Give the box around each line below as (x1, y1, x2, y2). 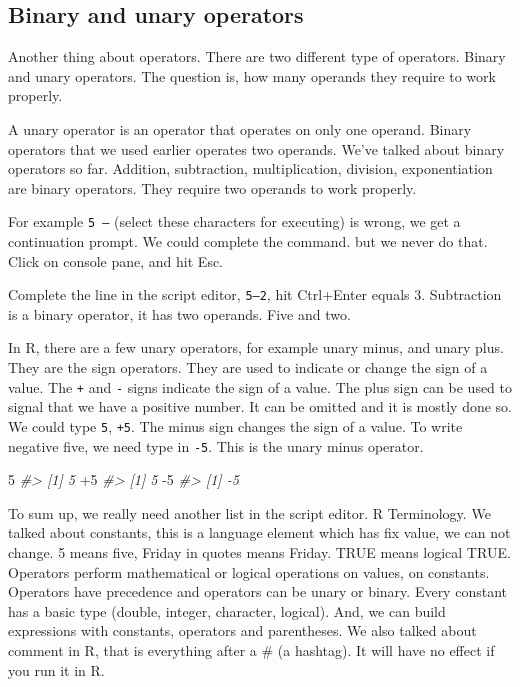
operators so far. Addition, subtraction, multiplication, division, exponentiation (8, 158, 493, 179)
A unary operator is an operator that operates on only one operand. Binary (8, 118, 472, 139)
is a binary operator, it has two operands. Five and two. (8, 303, 351, 324)
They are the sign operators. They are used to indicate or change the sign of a (8, 357, 488, 378)
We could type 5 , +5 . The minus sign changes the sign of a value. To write (8, 415, 463, 436)
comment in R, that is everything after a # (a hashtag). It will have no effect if (8, 639, 495, 660)
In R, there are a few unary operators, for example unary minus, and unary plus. (8, 337, 504, 358)
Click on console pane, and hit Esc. (8, 250, 224, 271)
